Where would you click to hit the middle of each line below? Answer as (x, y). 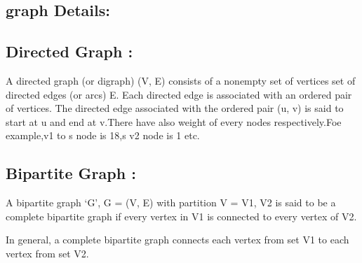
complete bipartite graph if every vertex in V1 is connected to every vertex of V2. (181, 216)
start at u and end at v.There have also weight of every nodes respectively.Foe (174, 121)
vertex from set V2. (47, 253)
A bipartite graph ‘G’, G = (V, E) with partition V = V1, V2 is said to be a (171, 202)
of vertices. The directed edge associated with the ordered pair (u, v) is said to (175, 108)
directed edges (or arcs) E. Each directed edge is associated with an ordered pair (179, 94)
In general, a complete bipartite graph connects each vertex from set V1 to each (177, 240)
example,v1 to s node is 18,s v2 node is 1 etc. (103, 135)
